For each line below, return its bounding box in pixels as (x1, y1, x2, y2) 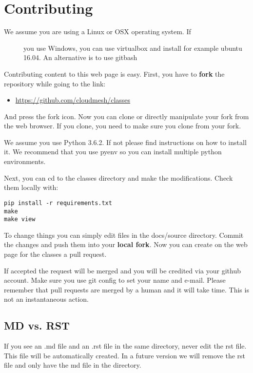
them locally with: (4, 182, 58, 192)
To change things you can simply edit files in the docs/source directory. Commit (4, 229, 244, 240)
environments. (4, 156, 46, 166)
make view (4, 216, 36, 223)
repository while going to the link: (4, 78, 106, 88)
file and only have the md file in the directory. (4, 360, 141, 370)
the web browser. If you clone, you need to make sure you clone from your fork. (4, 121, 241, 131)
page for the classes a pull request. (4, 249, 107, 259)
